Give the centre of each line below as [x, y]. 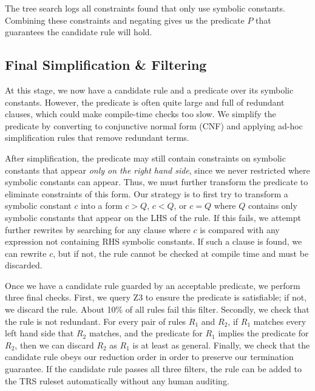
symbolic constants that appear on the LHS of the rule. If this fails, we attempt [153, 217]
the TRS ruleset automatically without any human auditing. [117, 380]
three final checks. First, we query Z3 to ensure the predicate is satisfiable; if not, [156, 297]
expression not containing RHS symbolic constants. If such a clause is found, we [154, 241]
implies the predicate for [263, 333]
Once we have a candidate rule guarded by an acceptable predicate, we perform [153, 285]
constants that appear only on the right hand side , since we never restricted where [157, 170]
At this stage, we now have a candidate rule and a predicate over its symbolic [149, 90]
